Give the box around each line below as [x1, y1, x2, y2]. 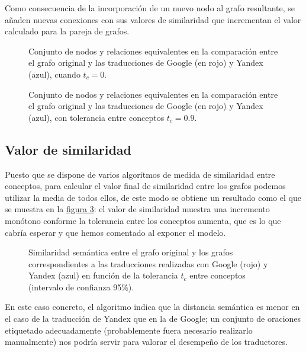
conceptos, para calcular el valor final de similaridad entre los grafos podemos [5, 180, 286, 192]
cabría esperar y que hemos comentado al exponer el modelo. [5, 226, 226, 238]
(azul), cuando [28, 68, 80, 80]
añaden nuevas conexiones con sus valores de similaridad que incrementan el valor [5, 13, 301, 25]
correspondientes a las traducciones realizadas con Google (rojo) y [28, 257, 268, 270]
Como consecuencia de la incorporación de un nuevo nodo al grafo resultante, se [5, 2, 295, 14]
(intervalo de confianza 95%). [28, 280, 134, 293]
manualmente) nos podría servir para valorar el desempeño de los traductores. [5, 335, 288, 348]
